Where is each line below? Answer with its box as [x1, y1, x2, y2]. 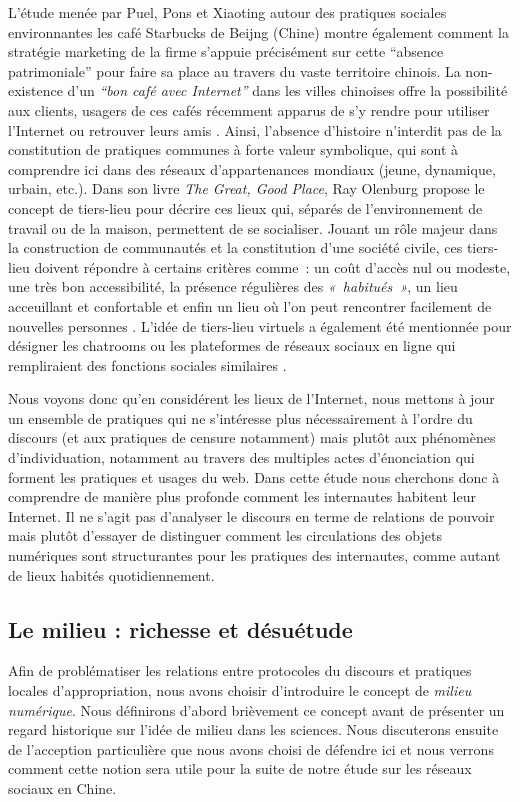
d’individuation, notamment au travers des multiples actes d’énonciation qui [8, 447, 475, 468]
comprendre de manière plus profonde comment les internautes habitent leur [8, 486, 476, 507]
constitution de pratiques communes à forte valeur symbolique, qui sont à [8, 139, 459, 160]
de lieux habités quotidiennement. [8, 564, 215, 585]
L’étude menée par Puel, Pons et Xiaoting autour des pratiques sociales [8, 2, 447, 22]
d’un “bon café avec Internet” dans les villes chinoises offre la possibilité [67, 80, 508, 101]
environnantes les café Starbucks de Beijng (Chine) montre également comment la [8, 21, 509, 42]
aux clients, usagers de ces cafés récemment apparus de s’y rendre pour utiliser [8, 99, 490, 120]
